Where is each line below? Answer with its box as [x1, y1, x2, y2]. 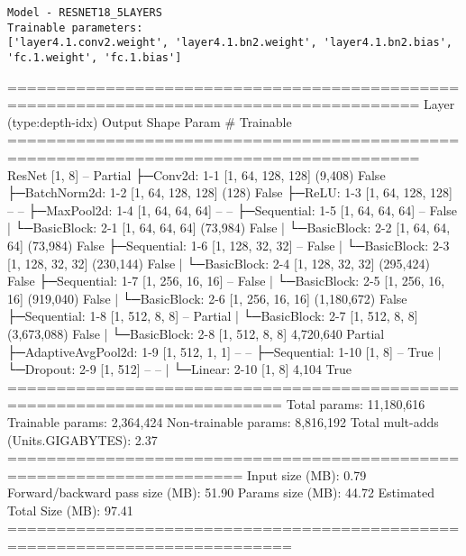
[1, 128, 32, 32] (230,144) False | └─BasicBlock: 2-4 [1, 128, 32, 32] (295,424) [7, 253, 430, 272]
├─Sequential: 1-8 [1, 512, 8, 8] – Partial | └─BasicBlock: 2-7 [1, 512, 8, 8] [7, 306, 418, 325]
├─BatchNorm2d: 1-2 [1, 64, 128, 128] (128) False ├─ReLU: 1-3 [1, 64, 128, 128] [7, 183, 452, 202]
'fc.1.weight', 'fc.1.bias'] [7, 50, 182, 64]
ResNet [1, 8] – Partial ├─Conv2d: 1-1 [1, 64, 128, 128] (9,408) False [7, 165, 386, 184]
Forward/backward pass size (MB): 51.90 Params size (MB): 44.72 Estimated [7, 483, 435, 502]
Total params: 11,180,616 [286, 395, 425, 414]
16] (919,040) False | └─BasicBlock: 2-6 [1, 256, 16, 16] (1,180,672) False [7, 288, 407, 307]
